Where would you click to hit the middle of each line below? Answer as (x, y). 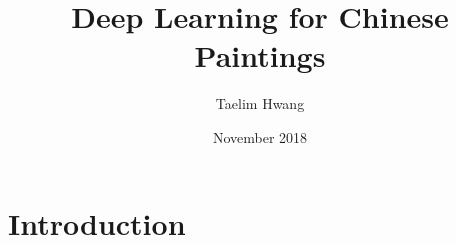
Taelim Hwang (260, 103)
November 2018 (260, 136)
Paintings (260, 55)
